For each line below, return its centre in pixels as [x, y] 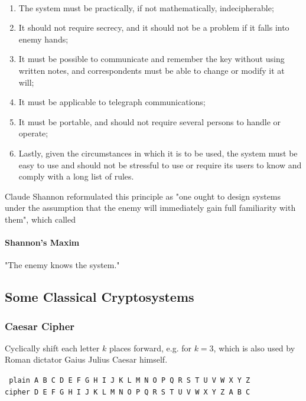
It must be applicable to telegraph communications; [112, 102]
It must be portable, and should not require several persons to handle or [149, 121]
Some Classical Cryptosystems [100, 297]
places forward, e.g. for [150, 348]
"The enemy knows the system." [62, 265]
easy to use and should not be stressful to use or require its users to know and [160, 164]
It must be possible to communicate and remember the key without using [152, 59]
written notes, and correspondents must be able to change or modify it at [152, 70]
